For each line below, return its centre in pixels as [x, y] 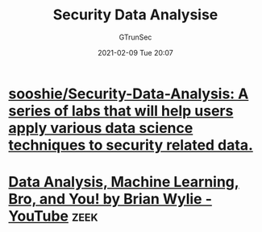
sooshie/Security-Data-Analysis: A [129, 93]
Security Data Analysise [135, 15]
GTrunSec [135, 37]
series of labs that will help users [121, 111]
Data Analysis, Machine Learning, [124, 182]
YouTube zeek [53, 216]
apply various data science [101, 128]
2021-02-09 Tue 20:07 [135, 52]
